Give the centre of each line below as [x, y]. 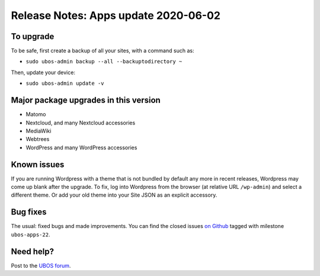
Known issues [38, 164]
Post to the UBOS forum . [41, 265]
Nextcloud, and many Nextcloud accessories [81, 123]
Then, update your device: [43, 72]
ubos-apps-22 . [31, 235]
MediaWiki [39, 131]
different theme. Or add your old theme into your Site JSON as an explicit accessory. [114, 195]
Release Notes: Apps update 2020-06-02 [116, 15]
